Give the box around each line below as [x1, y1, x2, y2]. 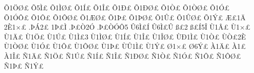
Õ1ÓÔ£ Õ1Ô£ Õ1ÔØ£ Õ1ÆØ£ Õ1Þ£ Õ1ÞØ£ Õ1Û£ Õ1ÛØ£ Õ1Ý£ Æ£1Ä [4, 12, 246, 22]
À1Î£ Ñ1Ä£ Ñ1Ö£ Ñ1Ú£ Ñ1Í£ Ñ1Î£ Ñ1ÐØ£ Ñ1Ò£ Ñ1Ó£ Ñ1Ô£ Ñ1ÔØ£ [4, 50, 241, 61]
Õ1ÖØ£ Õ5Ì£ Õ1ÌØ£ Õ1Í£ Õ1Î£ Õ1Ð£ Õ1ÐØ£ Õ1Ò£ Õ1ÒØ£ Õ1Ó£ [4, 2, 230, 12]
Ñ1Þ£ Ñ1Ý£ [4, 60, 44, 71]
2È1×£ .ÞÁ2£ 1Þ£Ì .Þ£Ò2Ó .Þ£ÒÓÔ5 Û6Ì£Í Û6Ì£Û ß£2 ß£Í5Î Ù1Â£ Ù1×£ [4, 22, 251, 32]
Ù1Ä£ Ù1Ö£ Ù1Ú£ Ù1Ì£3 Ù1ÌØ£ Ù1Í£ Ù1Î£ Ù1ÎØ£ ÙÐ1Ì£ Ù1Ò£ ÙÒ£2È [4, 31, 246, 41]
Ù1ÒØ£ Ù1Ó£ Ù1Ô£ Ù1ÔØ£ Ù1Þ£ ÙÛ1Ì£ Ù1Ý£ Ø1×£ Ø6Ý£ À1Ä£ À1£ [4, 41, 246, 51]
